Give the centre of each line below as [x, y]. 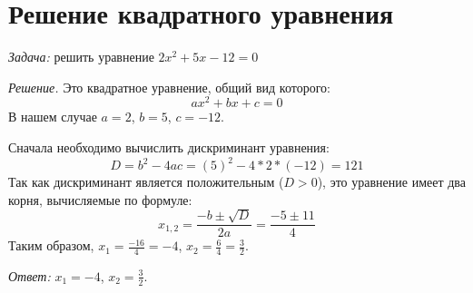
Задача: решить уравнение [81, 57]
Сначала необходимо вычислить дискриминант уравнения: [169, 146]
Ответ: [30, 275]
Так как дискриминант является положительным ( [146, 182]
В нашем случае [53, 117]
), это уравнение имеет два [391, 182]
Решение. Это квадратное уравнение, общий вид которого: [169, 87]
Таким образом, [51, 245]
